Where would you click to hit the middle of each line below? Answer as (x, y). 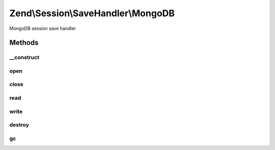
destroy (19, 125)
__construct (24, 57)
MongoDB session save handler (43, 28)
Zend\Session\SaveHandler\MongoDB (92, 13)
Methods (24, 43)
